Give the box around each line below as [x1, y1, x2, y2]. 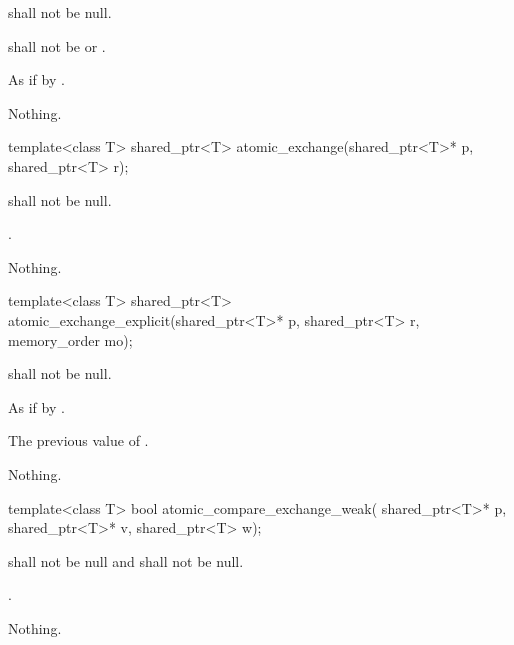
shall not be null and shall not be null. [8, 550, 244, 571]
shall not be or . [8, 35, 106, 56]
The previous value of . [8, 430, 149, 451]
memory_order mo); [8, 329, 133, 350]
